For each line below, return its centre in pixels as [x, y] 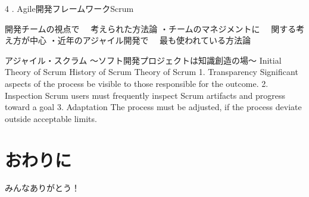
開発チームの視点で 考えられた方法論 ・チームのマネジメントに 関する [151, 28]
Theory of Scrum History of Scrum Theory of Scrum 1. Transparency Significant [152, 72]
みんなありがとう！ [42, 188]
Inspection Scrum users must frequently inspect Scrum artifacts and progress [145, 95]
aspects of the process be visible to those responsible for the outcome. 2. [137, 83]
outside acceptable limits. [51, 118]
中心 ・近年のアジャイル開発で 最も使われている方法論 [140, 40]
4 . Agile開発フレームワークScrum [69, 8]
